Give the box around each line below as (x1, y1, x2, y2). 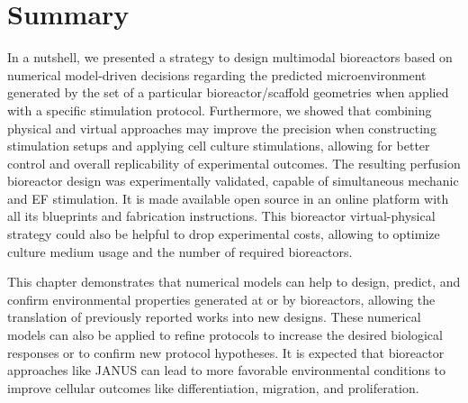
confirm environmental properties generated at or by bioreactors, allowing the (7, 289, 436, 308)
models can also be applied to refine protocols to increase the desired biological (7, 325, 443, 344)
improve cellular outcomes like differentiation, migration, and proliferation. (7, 378, 419, 397)
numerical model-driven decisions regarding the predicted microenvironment (7, 65, 427, 84)
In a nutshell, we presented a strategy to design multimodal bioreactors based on (7, 48, 453, 67)
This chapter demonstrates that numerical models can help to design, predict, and (7, 272, 461, 291)
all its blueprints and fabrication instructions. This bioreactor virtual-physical (7, 206, 436, 225)
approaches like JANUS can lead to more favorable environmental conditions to (7, 361, 446, 380)
